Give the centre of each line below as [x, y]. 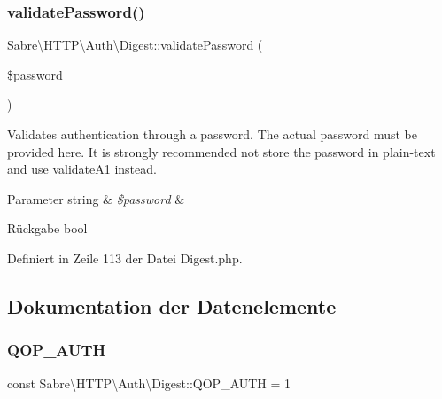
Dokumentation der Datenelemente [172, 305]
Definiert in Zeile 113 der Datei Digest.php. [125, 258]
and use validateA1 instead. [82, 169]
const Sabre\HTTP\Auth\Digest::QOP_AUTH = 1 [149, 383]
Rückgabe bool [47, 228]
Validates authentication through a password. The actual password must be [212, 134]
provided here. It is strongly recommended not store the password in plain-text [221, 151]
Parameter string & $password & [96, 198]
